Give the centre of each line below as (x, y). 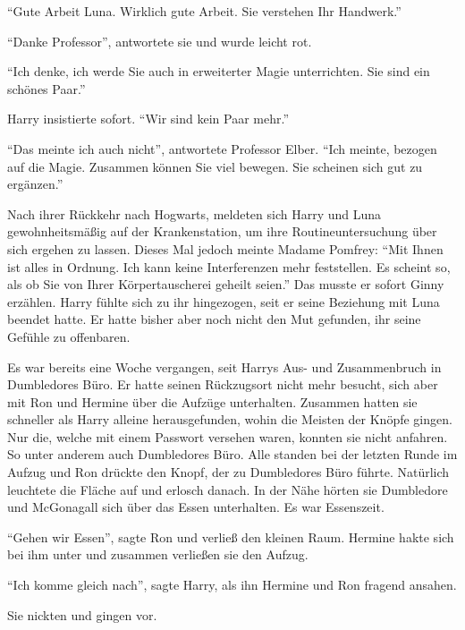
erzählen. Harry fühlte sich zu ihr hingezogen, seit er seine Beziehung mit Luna (224, 301)
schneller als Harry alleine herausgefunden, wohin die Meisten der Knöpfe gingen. (230, 419)
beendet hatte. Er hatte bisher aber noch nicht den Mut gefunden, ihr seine (214, 319)
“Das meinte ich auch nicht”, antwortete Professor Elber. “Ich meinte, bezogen (222, 148)
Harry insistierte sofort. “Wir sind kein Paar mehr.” (148, 119)
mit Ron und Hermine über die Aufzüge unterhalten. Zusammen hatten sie (212, 401)
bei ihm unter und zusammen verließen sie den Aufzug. (158, 554)
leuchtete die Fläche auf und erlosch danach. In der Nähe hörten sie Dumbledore (228, 489)
